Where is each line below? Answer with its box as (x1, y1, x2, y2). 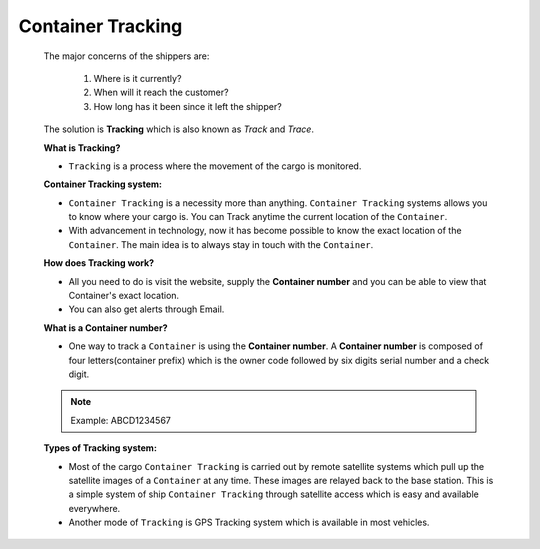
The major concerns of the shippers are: (43, 50, 210, 62)
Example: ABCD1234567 (70, 414, 172, 426)
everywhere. (68, 502, 121, 514)
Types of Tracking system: (43, 442, 157, 454)
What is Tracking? (43, 141, 121, 154)
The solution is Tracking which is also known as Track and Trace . (43, 123, 315, 135)
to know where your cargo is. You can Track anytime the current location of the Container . (68, 211, 448, 223)
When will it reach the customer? (93, 86, 229, 99)
